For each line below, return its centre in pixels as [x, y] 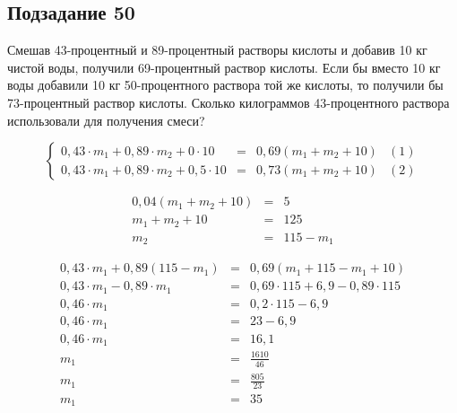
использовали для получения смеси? [106, 120]
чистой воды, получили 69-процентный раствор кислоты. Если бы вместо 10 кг [224, 67]
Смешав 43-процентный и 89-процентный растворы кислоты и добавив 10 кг [217, 50]
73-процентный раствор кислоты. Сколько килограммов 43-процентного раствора [228, 102]
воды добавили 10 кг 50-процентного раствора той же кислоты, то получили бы [225, 85]
